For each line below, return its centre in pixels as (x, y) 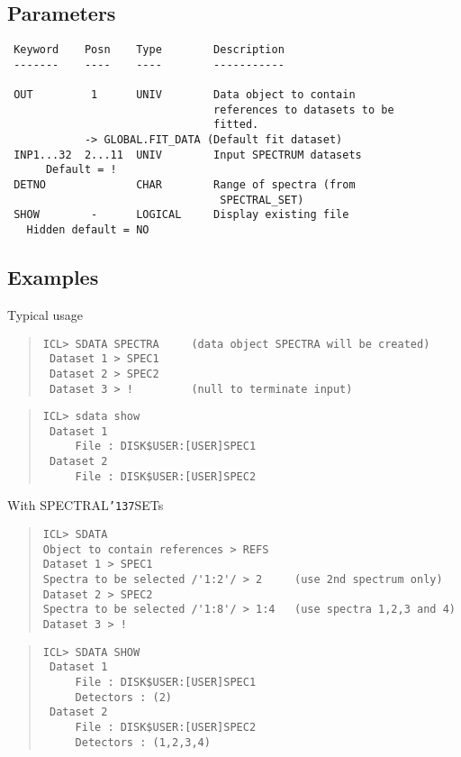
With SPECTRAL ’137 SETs (86, 505)
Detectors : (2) (123, 697)
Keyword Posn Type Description (149, 50)
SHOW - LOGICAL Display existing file (181, 215)
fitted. (236, 125)
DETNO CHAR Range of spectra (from (185, 185)
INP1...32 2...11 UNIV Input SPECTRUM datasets (188, 155)
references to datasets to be (304, 109)
